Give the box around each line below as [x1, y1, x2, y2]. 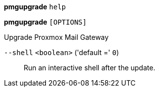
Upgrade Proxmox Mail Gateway [4, 33, 109, 41]
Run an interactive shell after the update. [24, 63, 156, 72]
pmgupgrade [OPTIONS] [4, 18, 87, 26]
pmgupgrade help [4, 2, 66, 11]
